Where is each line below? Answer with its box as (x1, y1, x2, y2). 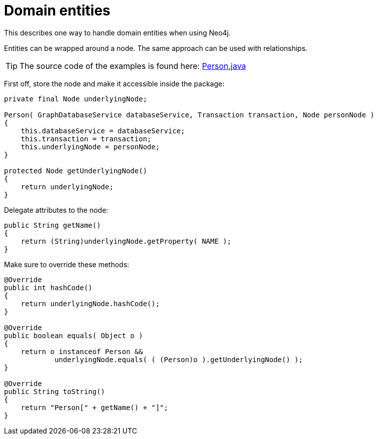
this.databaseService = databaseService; (20, 126, 185, 135)
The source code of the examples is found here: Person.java (19, 60, 246, 71)
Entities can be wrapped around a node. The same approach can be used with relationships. (4, 43, 308, 52)
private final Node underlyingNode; (4, 94, 147, 103)
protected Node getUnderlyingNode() (4, 166, 147, 175)
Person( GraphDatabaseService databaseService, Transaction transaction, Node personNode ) (4, 110, 375, 119)
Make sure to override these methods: (4, 260, 129, 269)
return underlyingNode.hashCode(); (20, 299, 160, 308)
